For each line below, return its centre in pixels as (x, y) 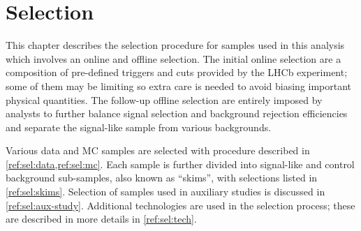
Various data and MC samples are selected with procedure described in (158, 150)
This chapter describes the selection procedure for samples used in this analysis (175, 45)
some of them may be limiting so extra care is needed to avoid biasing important (179, 85)
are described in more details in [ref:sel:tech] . (101, 219)
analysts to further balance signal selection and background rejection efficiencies (177, 113)
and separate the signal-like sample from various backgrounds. (139, 127)
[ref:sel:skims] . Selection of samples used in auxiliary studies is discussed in (165, 192)
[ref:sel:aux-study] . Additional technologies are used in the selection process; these (180, 205)
